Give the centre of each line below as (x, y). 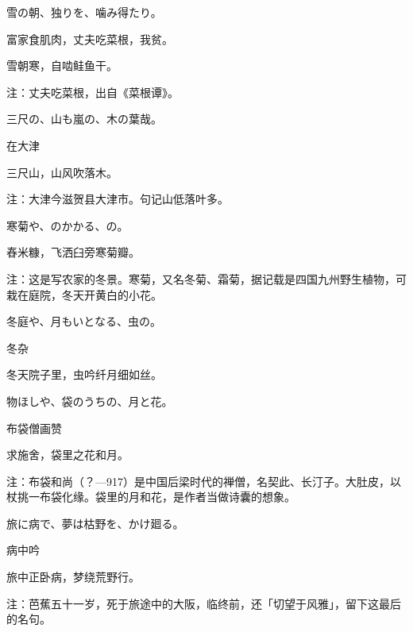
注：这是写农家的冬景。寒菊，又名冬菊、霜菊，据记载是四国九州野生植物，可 (206, 278)
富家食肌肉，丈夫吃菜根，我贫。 (90, 39)
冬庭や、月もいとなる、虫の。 (84, 321)
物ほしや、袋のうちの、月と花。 (90, 401)
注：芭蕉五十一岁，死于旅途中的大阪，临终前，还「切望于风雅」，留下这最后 (204, 603)
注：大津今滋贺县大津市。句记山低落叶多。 (118, 199)
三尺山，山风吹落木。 (62, 172)
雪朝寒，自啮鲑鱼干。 (62, 66)
